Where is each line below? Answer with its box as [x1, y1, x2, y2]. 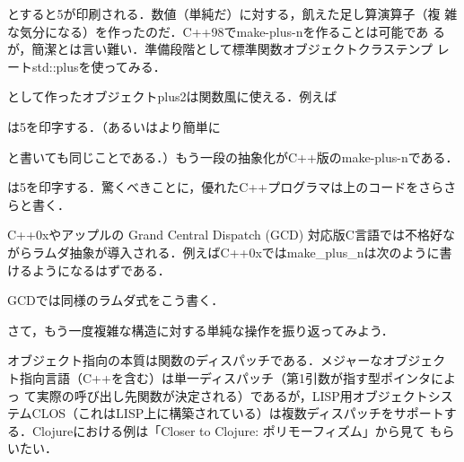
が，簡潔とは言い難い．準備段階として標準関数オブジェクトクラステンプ [7, 39, 433, 58]
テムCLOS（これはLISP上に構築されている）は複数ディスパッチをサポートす [7, 404, 457, 423]
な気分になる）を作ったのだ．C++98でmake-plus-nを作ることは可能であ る [7, 22, 445, 40]
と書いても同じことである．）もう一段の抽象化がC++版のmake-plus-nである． [7, 147, 459, 166]
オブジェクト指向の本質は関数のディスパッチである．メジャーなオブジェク [7, 351, 446, 370]
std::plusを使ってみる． [31, 57, 166, 75]
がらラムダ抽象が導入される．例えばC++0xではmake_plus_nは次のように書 [7, 242, 452, 261]
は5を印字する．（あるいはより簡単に [7, 117, 221, 135]
